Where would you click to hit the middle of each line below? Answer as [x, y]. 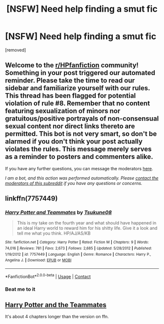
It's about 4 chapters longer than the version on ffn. [57, 317]
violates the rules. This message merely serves [79, 149]
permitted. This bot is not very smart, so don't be [81, 134]
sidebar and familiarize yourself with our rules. [78, 88]
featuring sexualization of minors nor [63, 111]
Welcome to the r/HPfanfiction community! [72, 65]
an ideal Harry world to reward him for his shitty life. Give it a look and [87, 228]
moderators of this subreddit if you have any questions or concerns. [74, 183]
